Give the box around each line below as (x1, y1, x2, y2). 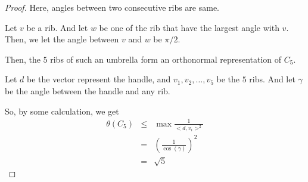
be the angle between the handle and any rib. (5, 84, 170, 97)
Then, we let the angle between (5, 33, 119, 45)
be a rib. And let (26, 21, 88, 33)
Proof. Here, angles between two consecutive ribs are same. (5, 1, 220, 13)
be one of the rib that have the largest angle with (99, 21, 279, 33)
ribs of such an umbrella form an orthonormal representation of (50, 53, 282, 65)
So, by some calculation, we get (5, 104, 119, 117)
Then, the (5, 53, 41, 65)
